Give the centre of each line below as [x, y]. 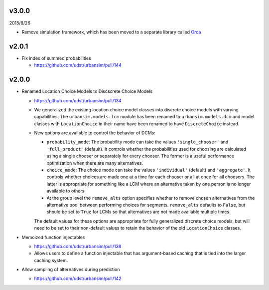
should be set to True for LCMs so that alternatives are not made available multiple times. [139, 212]
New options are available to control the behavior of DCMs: [95, 133]
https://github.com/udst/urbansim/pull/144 [78, 65]
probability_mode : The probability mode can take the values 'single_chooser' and [137, 142]
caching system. [51, 260]
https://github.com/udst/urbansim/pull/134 [78, 100]
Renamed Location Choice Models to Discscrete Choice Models [87, 91]
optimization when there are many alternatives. [95, 163]
